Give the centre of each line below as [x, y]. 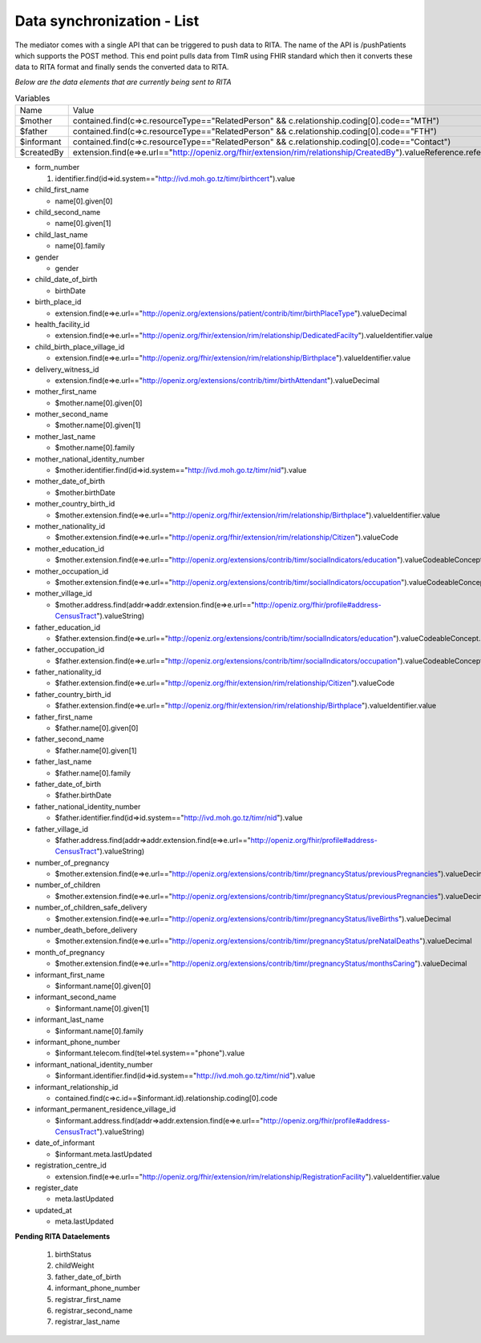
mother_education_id [69, 548]
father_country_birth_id [73, 694]
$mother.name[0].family [95, 448]
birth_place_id [58, 302]
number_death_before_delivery [86, 930]
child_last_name [61, 234]
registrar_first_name [88, 1299]
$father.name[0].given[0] [97, 728]
